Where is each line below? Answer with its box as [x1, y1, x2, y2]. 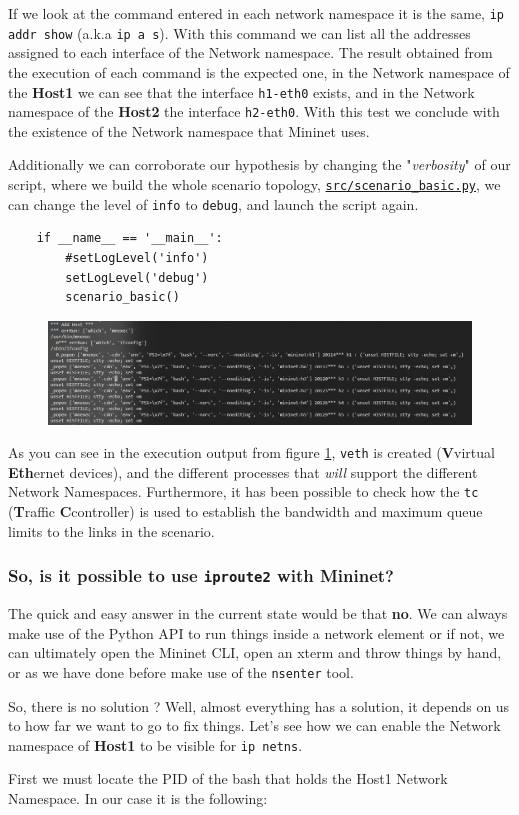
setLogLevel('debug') [65, 270, 209, 285]
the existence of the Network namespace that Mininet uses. [8, 120, 370, 141]
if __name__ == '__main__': [36, 231, 223, 246]
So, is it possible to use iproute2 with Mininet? [8, 563, 394, 588]
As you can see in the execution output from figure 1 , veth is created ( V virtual [8, 442, 495, 463]
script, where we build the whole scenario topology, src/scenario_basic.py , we [8, 174, 501, 194]
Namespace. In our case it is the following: [8, 787, 268, 808]
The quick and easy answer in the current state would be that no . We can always [8, 603, 508, 624]
